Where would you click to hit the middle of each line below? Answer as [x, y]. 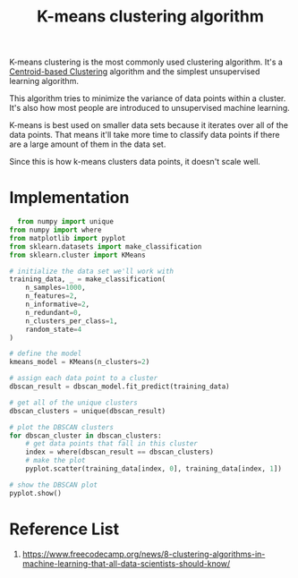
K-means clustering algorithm [150, 17]
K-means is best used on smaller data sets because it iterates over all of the [149, 125]
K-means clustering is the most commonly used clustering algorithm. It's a [146, 62]
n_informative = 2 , [58, 304]
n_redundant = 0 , [54, 312]
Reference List [64, 529]
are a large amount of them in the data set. [88, 144]
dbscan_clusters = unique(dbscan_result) [88, 411]
